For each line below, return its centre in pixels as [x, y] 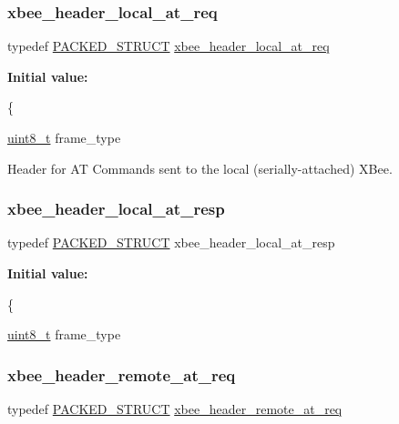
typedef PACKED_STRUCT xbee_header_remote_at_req [175, 409]
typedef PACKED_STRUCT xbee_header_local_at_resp [171, 242]
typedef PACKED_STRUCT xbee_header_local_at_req [169, 46]
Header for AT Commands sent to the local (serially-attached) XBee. [200, 168]
